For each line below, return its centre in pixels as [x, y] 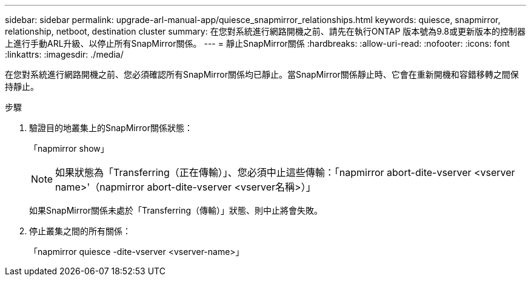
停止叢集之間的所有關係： [80, 231]
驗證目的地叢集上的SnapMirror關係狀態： [111, 128]
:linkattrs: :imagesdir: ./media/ [64, 54]
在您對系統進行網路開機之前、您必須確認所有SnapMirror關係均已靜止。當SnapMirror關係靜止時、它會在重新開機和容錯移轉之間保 [262, 74]
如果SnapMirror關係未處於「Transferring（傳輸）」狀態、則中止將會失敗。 [176, 210]
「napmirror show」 [69, 148]
